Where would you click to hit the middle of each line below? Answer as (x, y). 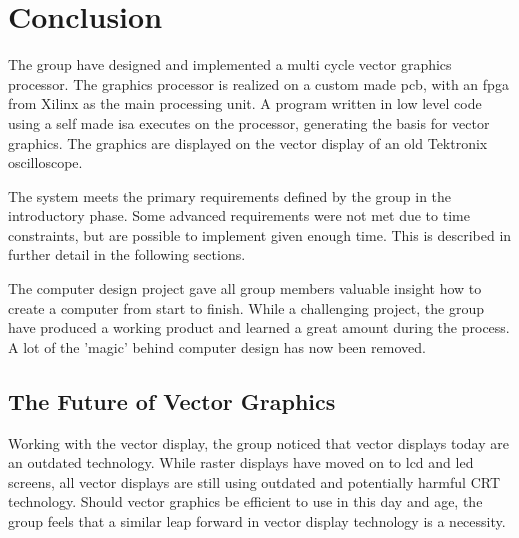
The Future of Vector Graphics (172, 400)
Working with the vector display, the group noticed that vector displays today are (258, 442)
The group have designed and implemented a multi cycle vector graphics (230, 64)
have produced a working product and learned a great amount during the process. (259, 327)
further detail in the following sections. (127, 254)
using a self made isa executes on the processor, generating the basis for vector (249, 122)
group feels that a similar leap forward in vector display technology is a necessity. (257, 521)
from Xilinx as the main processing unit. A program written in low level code (245, 103)
